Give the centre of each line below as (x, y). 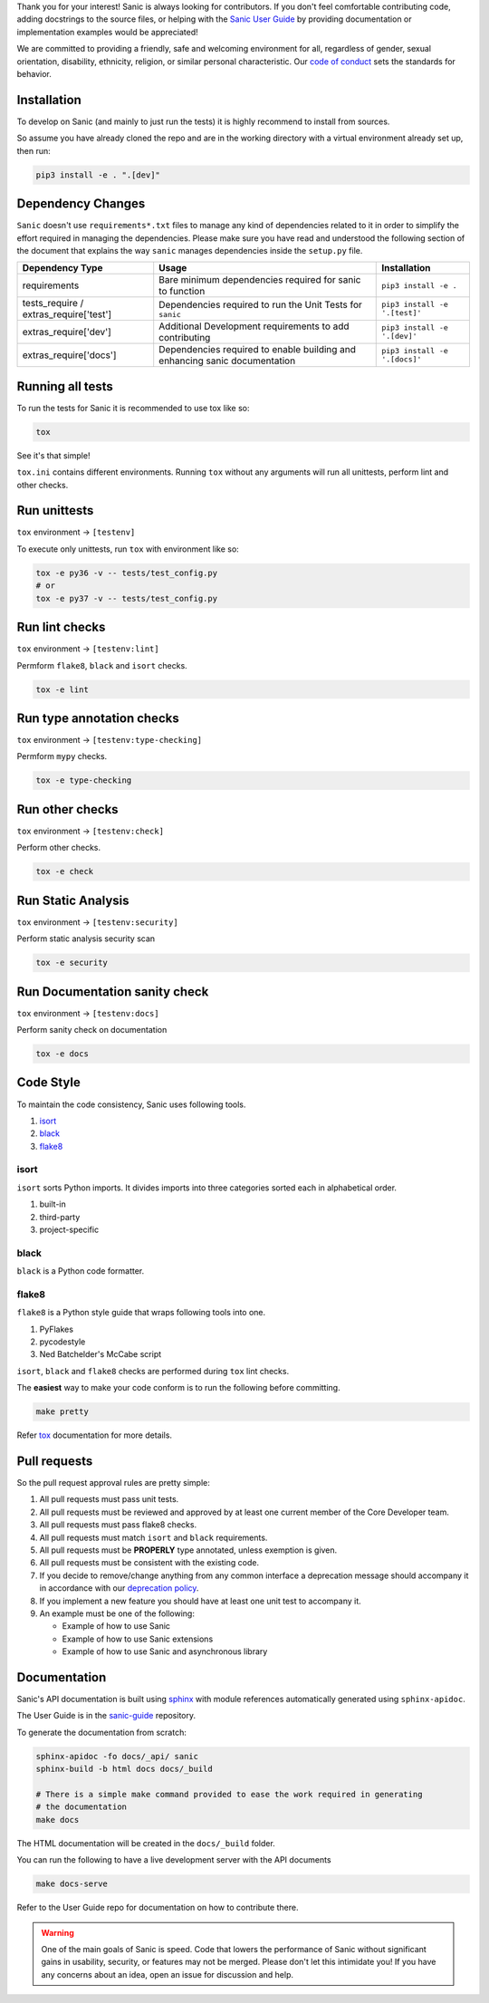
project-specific (69, 1229)
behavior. (34, 73)
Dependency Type (62, 268)
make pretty (62, 1412)
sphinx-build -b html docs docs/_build (124, 1769)
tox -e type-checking (84, 780)
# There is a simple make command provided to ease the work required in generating (229, 1795)
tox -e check (65, 871)
